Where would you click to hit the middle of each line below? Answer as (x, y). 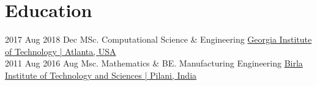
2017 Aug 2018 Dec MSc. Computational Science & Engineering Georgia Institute (158, 39)
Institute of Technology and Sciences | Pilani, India (101, 75)
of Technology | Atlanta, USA (61, 51)
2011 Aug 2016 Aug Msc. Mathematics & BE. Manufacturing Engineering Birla (154, 63)
